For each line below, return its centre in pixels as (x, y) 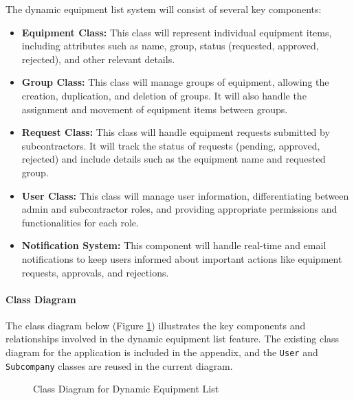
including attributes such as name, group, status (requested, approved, (170, 46)
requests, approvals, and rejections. (95, 272)
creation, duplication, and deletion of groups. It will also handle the (164, 95)
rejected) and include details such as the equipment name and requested (174, 159)
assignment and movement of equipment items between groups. (155, 109)
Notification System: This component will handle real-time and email (174, 245)
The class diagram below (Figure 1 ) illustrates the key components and (156, 325)
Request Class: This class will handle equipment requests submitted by (176, 132)
